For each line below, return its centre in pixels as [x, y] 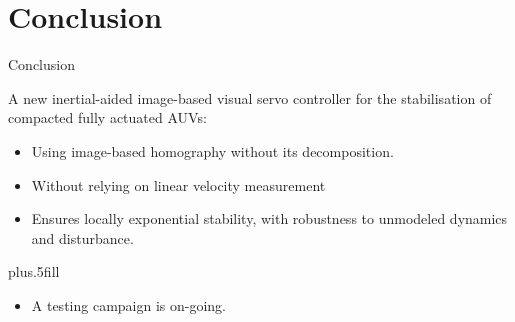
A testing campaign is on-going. [129, 304]
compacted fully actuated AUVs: [107, 117]
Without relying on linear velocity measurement [178, 184]
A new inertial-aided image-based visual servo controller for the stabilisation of [250, 97]
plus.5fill [34, 271]
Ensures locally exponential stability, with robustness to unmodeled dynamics [269, 218]
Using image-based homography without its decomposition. [212, 150]
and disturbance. [82, 237]
